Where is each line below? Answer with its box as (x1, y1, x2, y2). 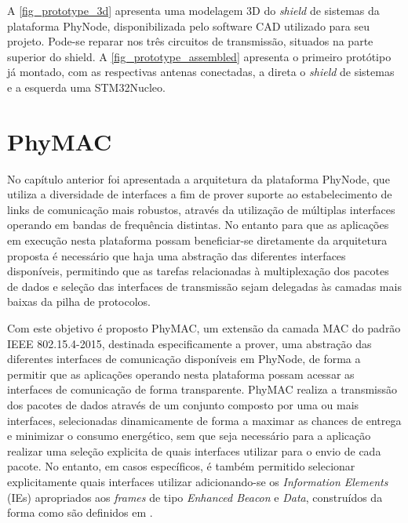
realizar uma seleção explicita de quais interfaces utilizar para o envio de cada (7, 442, 381, 459)
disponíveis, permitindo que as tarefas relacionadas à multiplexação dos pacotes (7, 263, 389, 279)
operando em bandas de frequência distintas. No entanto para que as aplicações (7, 216, 389, 233)
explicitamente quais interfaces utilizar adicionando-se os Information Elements (7, 473, 388, 489)
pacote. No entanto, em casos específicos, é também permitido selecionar (7, 458, 355, 474)
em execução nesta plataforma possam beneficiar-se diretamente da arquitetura (7, 232, 388, 249)
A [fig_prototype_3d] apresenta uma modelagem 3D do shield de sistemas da (7, 2, 380, 18)
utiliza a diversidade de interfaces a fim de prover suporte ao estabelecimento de (7, 186, 392, 202)
